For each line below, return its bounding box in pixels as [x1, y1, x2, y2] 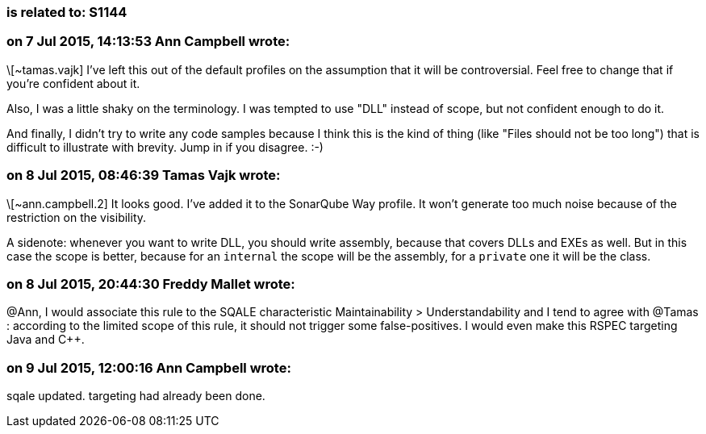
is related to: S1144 [6, 4, 127, 20]
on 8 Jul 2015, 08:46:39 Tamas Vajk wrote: [6, 167, 281, 184]
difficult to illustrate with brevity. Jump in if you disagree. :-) [6, 140, 324, 154]
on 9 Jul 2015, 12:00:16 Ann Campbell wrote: [6, 359, 291, 376]
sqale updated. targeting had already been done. [6, 389, 265, 403]
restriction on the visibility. [6, 210, 147, 224]
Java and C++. [6, 332, 85, 347]
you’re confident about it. [6, 76, 140, 90]
